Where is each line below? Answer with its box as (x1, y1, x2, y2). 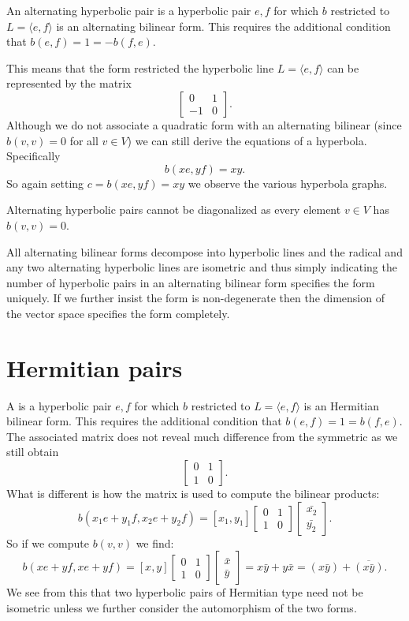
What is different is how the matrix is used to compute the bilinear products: (6, 485, 380, 501)
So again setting (6, 174, 84, 191)
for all (69, 132, 99, 148)
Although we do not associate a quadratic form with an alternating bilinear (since (6, 116, 402, 133)
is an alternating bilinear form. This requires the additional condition (56, 17, 391, 34)
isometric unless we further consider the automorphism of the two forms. (6, 599, 357, 615)
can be (327, 59, 359, 76)
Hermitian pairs (6, 351, 183, 383)
